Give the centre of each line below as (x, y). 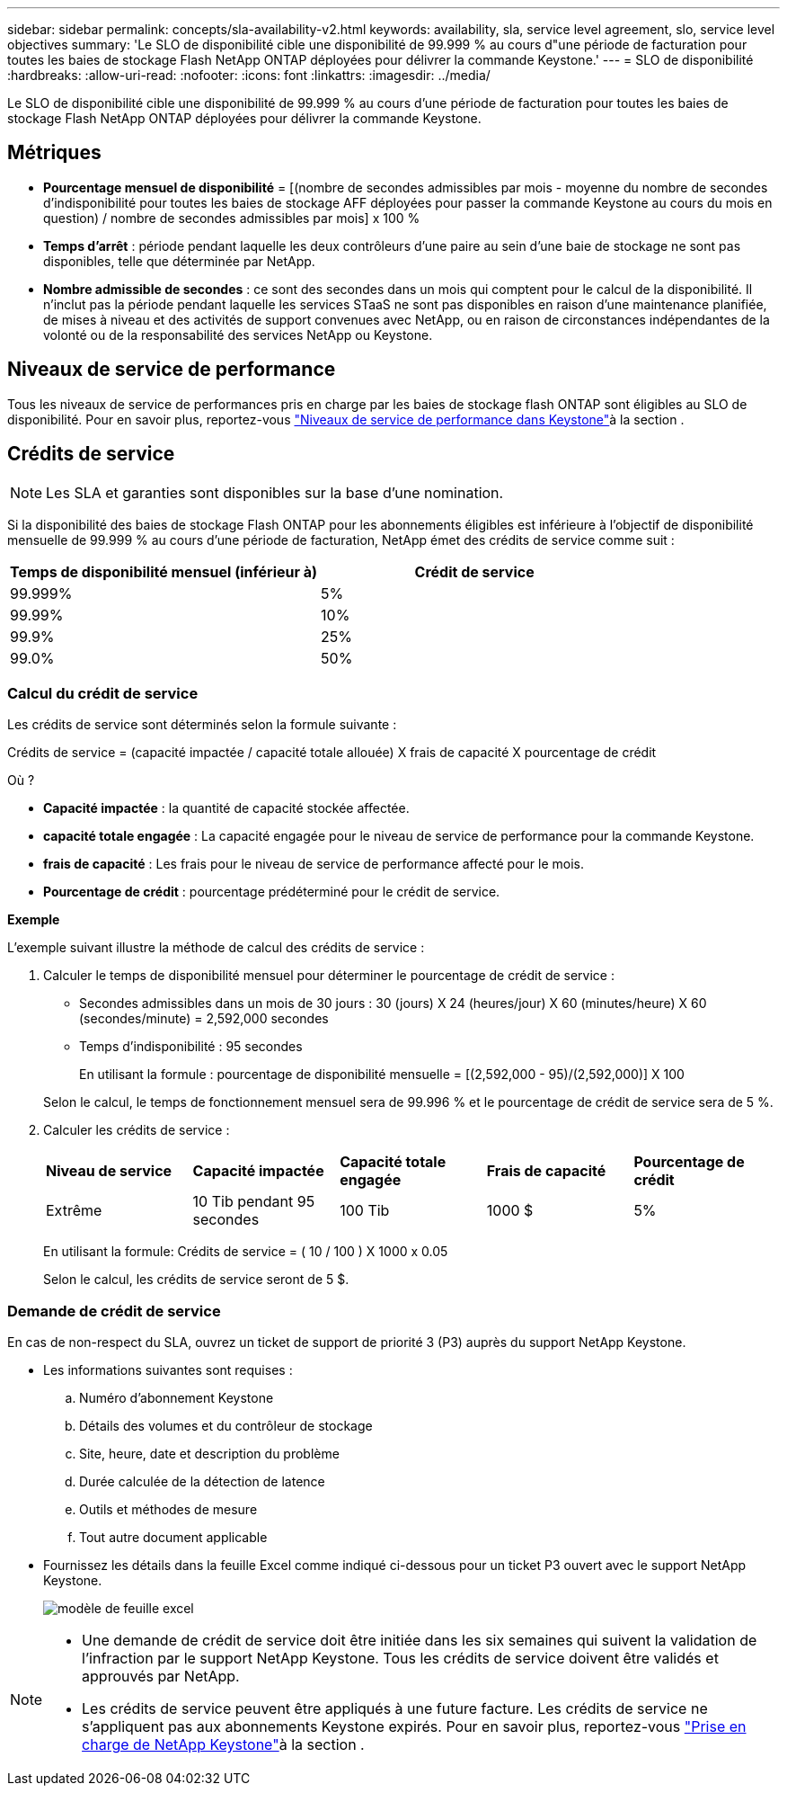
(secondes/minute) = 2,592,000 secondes (204, 1019)
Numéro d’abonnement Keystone (177, 1398)
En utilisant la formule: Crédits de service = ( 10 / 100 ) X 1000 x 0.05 (246, 1252)
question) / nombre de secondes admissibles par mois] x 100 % (232, 218)
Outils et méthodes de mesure (168, 1510)
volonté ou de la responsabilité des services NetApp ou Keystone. (238, 335)
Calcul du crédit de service (103, 693)
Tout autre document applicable (173, 1538)
